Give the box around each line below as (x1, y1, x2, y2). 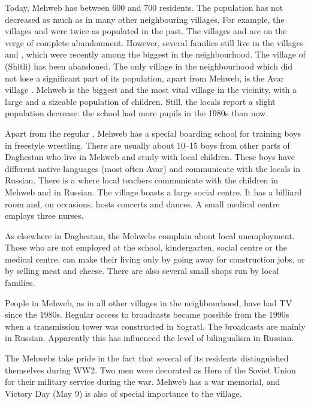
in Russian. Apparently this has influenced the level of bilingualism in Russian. (5, 331, 294, 344)
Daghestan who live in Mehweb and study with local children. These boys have (5, 150, 295, 163)
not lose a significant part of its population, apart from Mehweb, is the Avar (5, 71, 284, 84)
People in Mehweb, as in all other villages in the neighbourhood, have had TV (5, 296, 292, 309)
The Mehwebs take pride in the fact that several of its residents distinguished (5, 352, 289, 364)
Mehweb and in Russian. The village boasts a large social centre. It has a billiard (5, 185, 302, 198)
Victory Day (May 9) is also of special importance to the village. (5, 387, 242, 399)
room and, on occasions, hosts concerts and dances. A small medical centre (5, 197, 280, 210)
